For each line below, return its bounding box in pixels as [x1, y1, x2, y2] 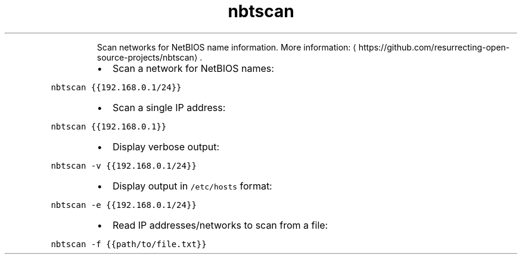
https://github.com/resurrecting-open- [358, 42, 510, 52]
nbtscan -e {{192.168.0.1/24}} [51, 200, 197, 210]
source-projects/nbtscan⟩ [97, 52, 198, 62]
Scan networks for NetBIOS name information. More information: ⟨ [97, 42, 356, 52]
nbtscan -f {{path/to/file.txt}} [51, 239, 207, 249]
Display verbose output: [112, 140, 220, 153]
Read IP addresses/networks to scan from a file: [112, 219, 328, 231]
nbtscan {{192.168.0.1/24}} [51, 82, 182, 92]
